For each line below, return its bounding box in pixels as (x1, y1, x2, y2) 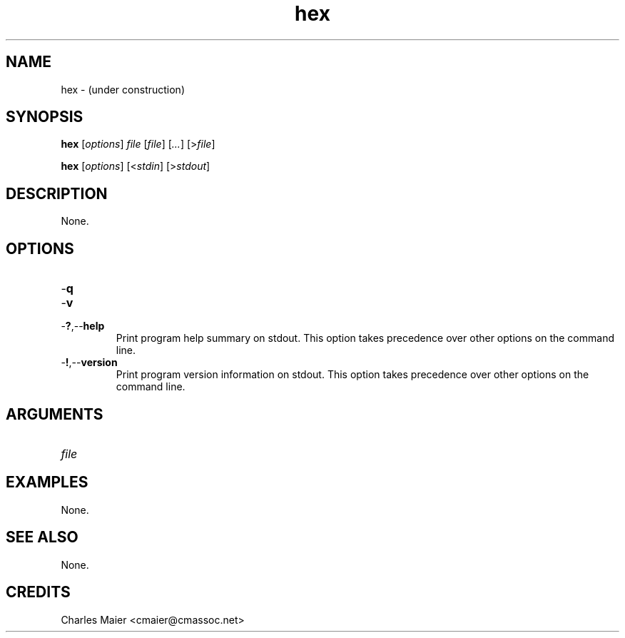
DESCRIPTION (6, 184, 108, 203)
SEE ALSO (6, 528, 78, 547)
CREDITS (6, 583, 71, 602)
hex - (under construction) (61, 83, 185, 96)
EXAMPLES (6, 473, 88, 492)
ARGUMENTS (6, 405, 103, 423)
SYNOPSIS (6, 108, 83, 126)
